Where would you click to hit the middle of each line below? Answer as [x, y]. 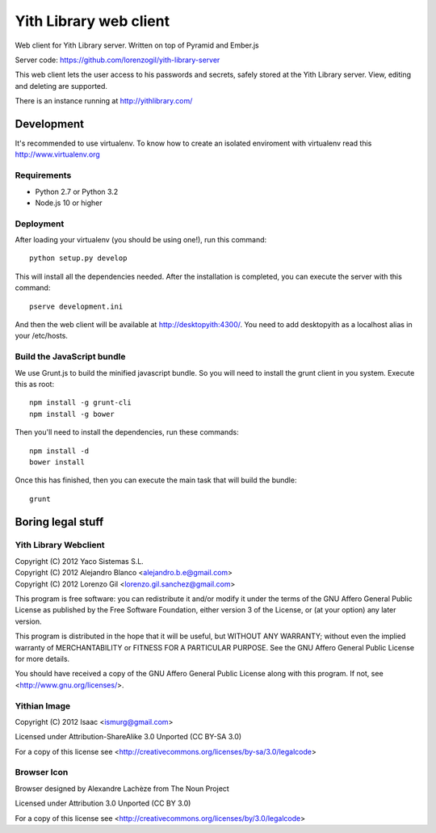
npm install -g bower [72, 414]
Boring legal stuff [59, 522]
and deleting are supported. [61, 86]
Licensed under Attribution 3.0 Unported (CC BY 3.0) [103, 803]
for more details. [42, 658]
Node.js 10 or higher [69, 203]
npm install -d [59, 451]
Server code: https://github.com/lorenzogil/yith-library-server [117, 60]
